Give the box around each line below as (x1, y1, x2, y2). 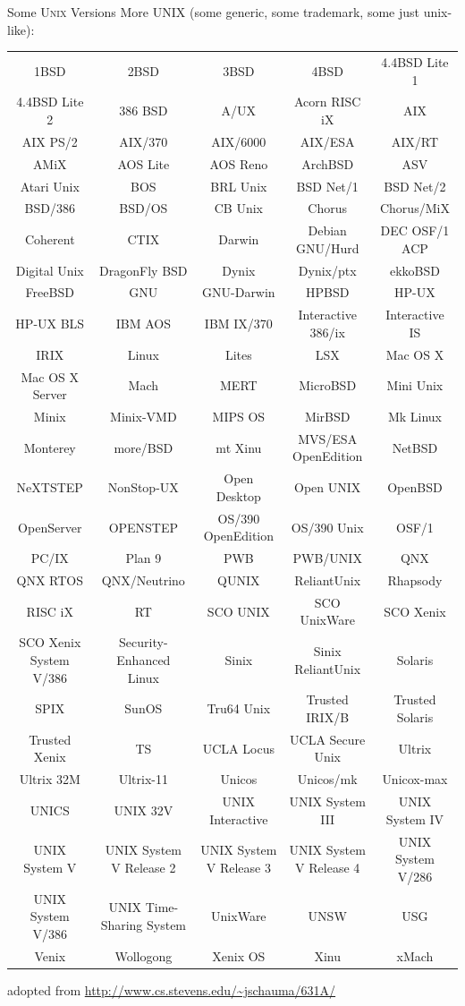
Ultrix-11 (118, 770, 168, 789)
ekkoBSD (389, 260, 440, 279)
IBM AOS (115, 314, 171, 333)
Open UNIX (294, 478, 361, 497)
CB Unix (214, 199, 263, 217)
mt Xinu (216, 438, 262, 456)
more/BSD (114, 438, 173, 456)
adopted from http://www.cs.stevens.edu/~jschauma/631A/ (7, 980, 336, 999)
